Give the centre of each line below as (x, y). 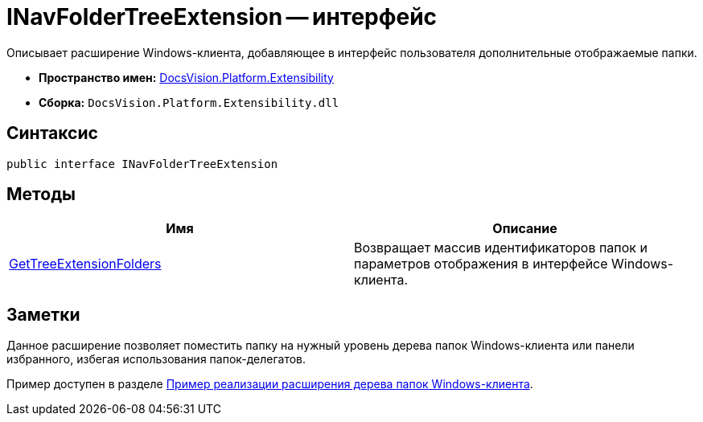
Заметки (43, 314)
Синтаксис (52, 133)
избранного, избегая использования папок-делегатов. (156, 359)
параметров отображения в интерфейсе (481, 264)
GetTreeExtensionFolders (85, 264)
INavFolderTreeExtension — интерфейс (222, 17)
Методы (41, 195)
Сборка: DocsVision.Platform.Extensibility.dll (189, 102)
